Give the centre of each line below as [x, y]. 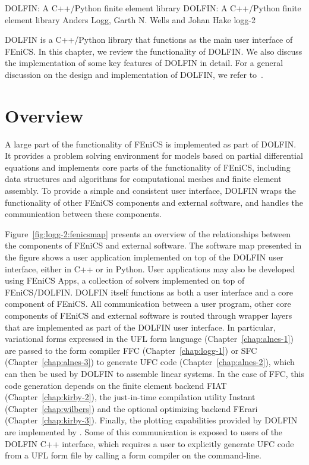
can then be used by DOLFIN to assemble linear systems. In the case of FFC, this [154, 373]
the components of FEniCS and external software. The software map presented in [153, 245]
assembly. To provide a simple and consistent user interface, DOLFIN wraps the [151, 191]
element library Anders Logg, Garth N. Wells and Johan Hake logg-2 [130, 19]
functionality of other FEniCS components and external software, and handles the [154, 202]
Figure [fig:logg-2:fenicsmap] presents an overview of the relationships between [148, 233]
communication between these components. [83, 214]
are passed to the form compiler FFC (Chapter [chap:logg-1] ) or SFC [131, 350]
